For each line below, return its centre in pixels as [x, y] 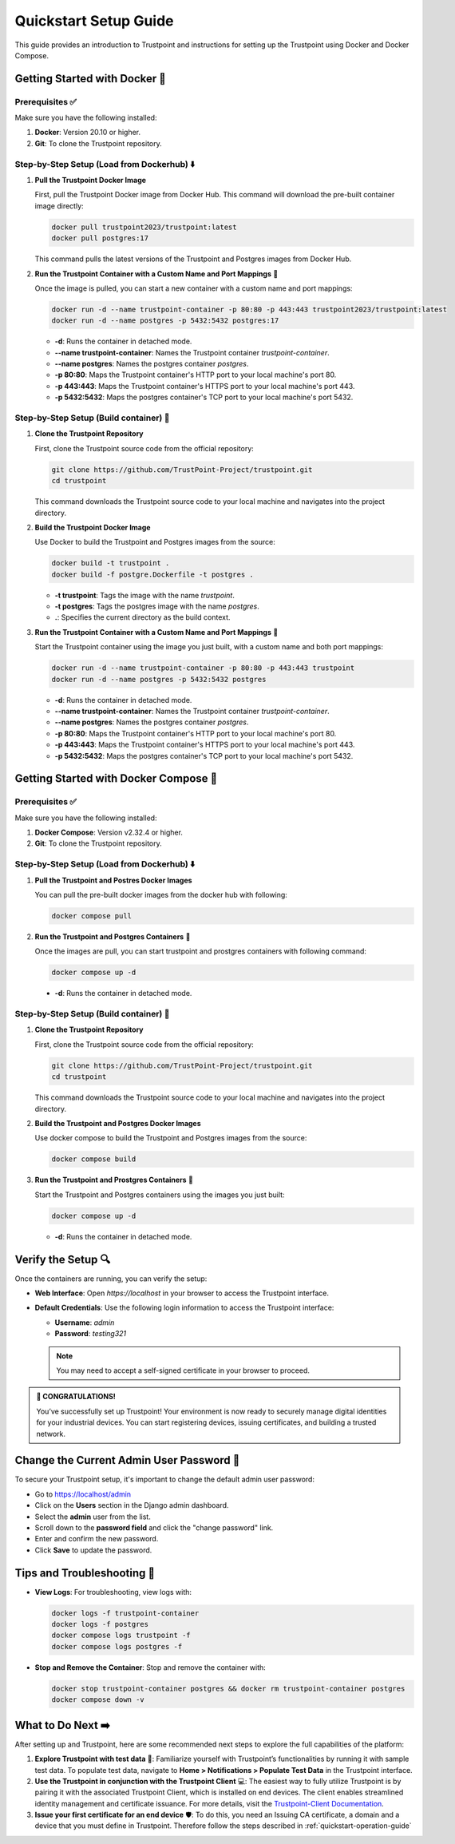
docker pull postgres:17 [100, 238]
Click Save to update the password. [93, 1550]
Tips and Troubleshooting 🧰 [85, 1573]
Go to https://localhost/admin [83, 1494]
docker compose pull [91, 916]
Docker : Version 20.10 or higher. [88, 133]
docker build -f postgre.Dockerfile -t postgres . [153, 574]
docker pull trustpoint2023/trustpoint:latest [144, 227]
